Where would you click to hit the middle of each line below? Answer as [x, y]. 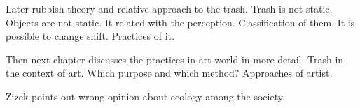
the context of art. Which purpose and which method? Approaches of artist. [169, 73]
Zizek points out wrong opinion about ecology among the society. [145, 96]
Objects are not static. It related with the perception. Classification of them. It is [180, 22]
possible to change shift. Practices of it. [90, 36]
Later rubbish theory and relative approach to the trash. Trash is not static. [169, 8]
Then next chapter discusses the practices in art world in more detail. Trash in [175, 59]
